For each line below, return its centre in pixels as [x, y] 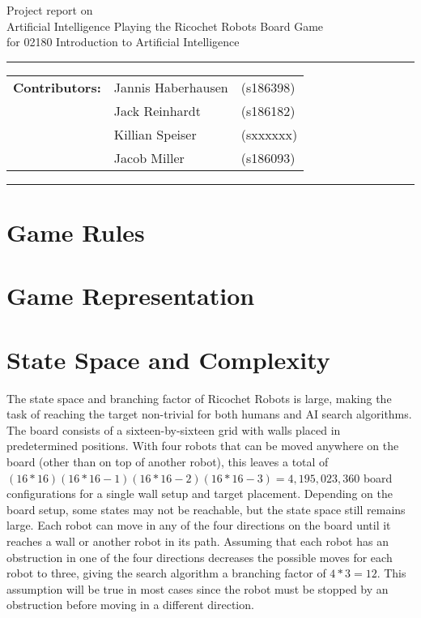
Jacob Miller [149, 157]
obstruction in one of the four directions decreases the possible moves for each [200, 557]
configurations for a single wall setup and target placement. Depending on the [200, 494]
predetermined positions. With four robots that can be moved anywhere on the [203, 446]
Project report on [50, 10]
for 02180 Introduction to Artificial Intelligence [123, 42]
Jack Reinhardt [157, 110]
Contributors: [57, 87]
